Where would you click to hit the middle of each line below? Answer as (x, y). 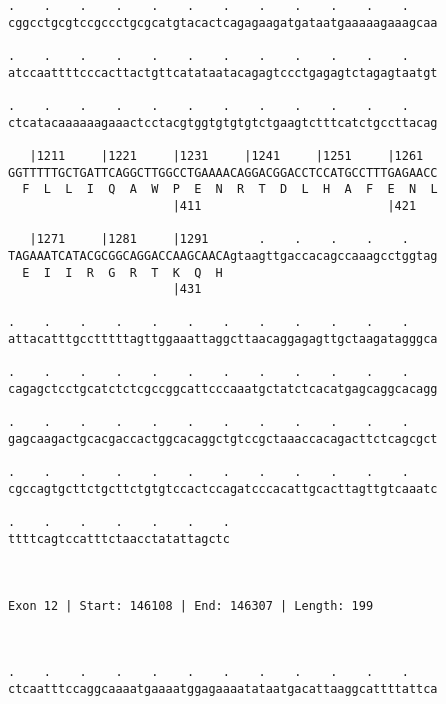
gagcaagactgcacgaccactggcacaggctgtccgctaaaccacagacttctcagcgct (223, 439)
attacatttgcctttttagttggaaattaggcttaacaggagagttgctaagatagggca (223, 339)
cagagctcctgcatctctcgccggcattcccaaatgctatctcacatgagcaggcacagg (223, 389)
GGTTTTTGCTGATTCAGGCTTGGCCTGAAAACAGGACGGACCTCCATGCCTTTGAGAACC (223, 172)
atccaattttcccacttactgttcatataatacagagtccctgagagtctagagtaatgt (223, 72)
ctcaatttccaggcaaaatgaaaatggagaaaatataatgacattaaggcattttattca (223, 688)
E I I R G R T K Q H (122, 272)
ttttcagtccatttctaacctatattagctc (119, 539)
